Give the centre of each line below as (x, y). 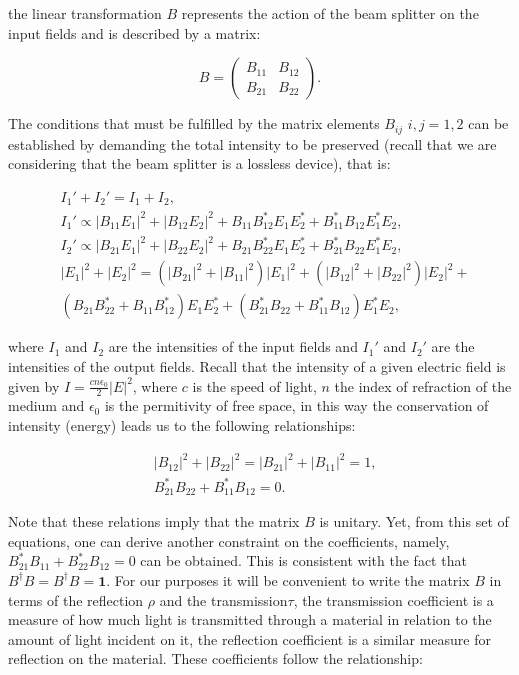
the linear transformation (85, 13)
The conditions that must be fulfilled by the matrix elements (194, 123)
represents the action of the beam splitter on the (330, 13)
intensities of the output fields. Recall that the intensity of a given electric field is (257, 366)
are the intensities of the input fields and (233, 346)
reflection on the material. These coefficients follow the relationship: (215, 658)
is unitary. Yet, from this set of (414, 521)
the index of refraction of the (423, 385)
